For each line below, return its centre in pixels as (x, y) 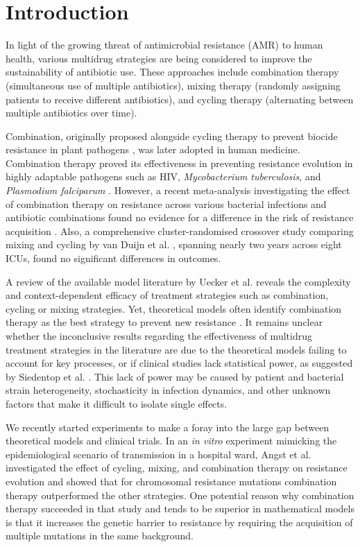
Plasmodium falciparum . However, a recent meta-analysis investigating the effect (178, 190)
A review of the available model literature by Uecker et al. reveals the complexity (178, 281)
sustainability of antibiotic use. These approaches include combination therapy (172, 72)
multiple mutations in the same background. (100, 536)
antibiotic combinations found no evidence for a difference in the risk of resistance (180, 217)
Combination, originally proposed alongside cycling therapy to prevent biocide (172, 136)
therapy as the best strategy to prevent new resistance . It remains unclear (164, 322)
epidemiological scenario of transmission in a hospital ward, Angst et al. (158, 454)
